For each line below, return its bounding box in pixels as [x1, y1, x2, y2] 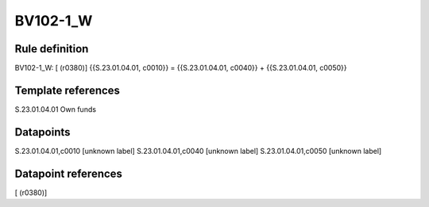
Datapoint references [14, 167, 123, 180]
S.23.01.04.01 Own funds [14, 104, 97, 114]
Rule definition [14, 42, 89, 56]
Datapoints [14, 125, 71, 139]
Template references [14, 83, 121, 97]
